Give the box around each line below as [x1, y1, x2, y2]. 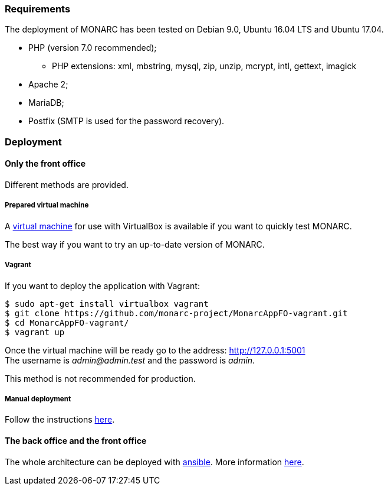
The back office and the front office [5, 435, 147, 446]
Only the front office [5, 158, 86, 169]
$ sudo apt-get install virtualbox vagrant [5, 298, 209, 309]
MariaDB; [28, 98, 64, 108]
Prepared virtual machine [5, 201, 89, 210]
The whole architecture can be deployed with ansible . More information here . [5, 456, 304, 467]
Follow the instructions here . [5, 414, 115, 425]
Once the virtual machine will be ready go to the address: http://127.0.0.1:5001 [5, 345, 305, 355]
